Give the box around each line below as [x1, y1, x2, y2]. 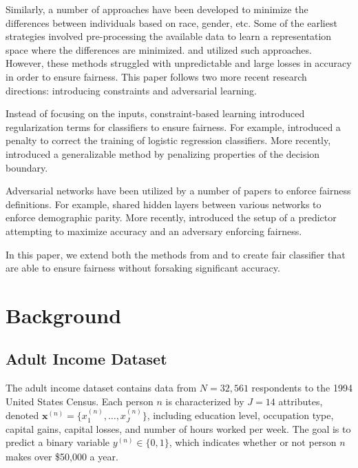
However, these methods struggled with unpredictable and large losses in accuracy [6, 56, 352, 70]
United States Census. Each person [6, 394, 154, 408]
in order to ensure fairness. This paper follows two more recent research [6, 69, 307, 83]
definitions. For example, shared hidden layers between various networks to [6, 196, 322, 211]
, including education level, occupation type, [147, 408, 334, 423]
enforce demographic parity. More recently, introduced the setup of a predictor [6, 210, 337, 225]
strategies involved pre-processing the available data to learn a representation [6, 29, 332, 43]
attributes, [278, 394, 323, 408]
